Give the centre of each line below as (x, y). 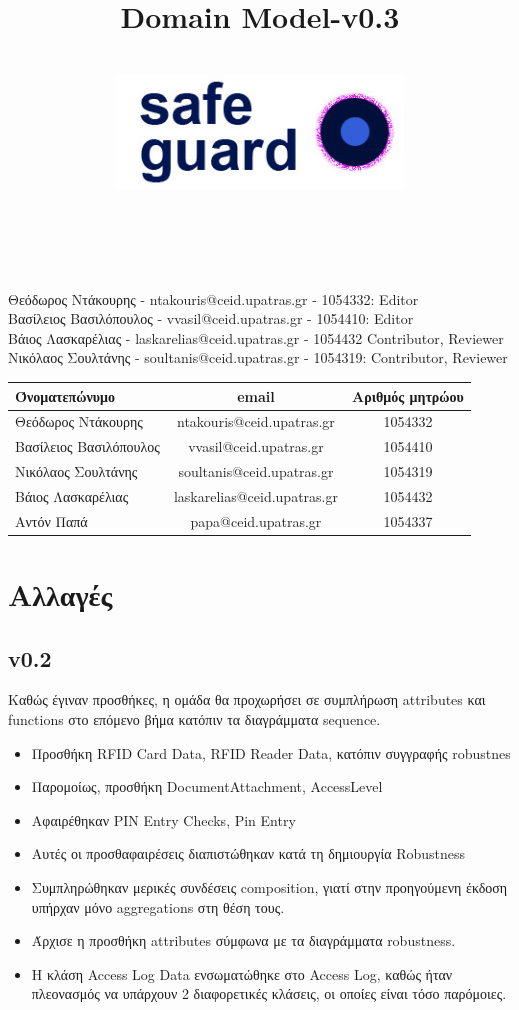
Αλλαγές (60, 594)
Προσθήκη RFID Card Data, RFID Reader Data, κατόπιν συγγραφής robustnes (271, 752)
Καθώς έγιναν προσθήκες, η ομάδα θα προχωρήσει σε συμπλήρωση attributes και (247, 699)
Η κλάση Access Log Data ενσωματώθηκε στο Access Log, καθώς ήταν (242, 973)
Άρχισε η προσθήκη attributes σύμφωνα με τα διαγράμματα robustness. (243, 940)
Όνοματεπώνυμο (65, 395)
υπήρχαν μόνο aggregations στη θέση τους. (158, 906)
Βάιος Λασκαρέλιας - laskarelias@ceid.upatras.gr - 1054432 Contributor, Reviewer (256, 337)
